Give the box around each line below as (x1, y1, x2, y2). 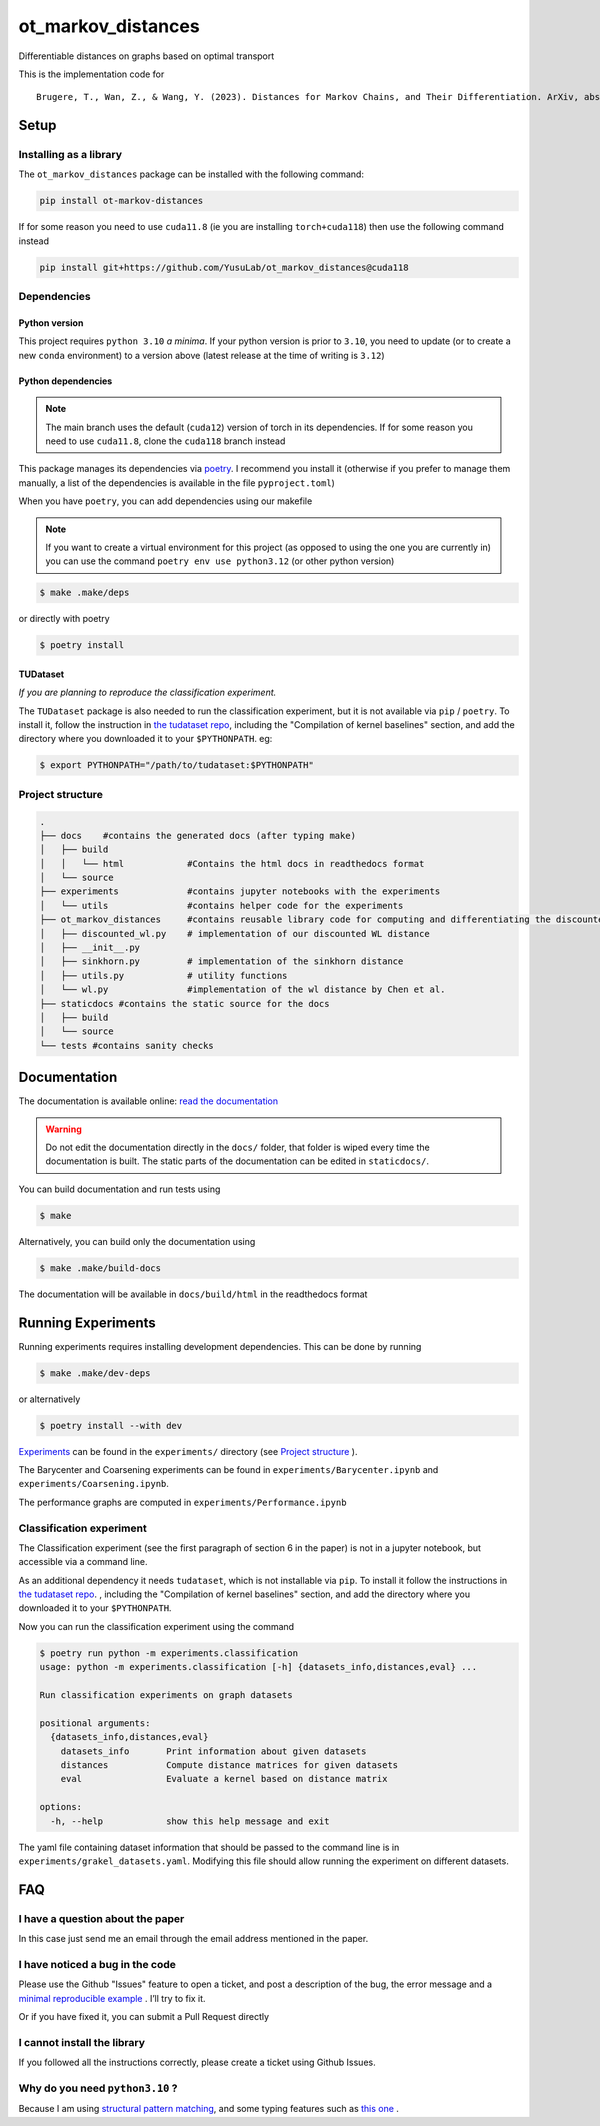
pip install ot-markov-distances (39, 195, 204, 207)
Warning (45, 1123, 82, 1135)
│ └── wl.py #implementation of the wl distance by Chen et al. (39, 984, 446, 995)
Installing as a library (18, 148, 122, 162)
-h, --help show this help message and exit (50, 1815, 330, 1827)
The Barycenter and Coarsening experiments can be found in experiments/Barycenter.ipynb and (18, 1464, 439, 1475)
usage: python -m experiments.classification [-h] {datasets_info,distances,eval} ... (39, 1661, 478, 1673)
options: (39, 1801, 83, 1813)
